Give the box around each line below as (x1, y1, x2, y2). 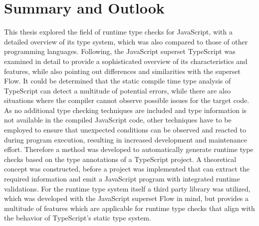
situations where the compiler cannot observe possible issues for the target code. (4, 95, 250, 105)
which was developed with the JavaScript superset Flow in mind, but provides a (4, 193, 249, 203)
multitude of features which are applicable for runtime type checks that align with (4, 202, 255, 213)
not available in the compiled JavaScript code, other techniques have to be (4, 114, 232, 125)
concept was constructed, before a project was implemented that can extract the (4, 163, 250, 174)
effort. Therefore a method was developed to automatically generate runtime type (4, 144, 254, 154)
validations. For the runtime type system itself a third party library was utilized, (4, 183, 251, 193)
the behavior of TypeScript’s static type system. (4, 212, 151, 223)
